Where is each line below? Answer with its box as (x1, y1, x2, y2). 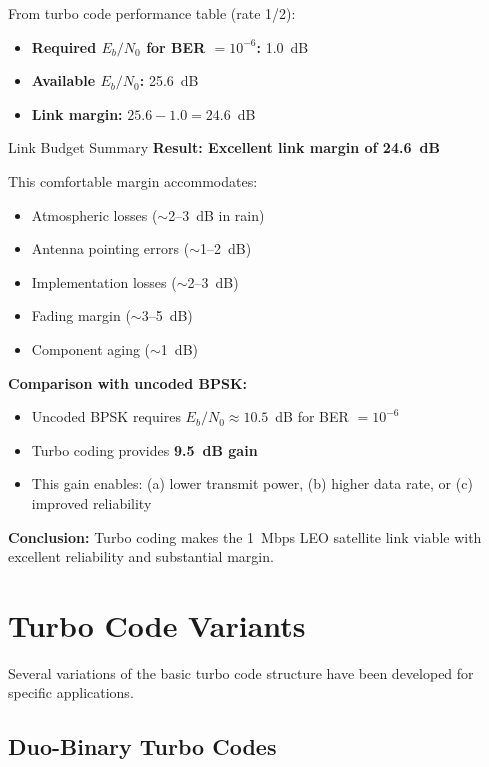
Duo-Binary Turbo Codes (8, 731, 277, 762)
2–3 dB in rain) (168, 204, 265, 225)
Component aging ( (31, 338, 151, 359)
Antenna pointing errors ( (31, 238, 190, 259)
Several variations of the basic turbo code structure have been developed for (8, 662, 474, 683)
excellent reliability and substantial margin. (8, 546, 274, 567)
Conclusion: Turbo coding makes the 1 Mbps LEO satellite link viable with (8, 526, 482, 547)
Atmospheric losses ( (31, 204, 158, 225)
